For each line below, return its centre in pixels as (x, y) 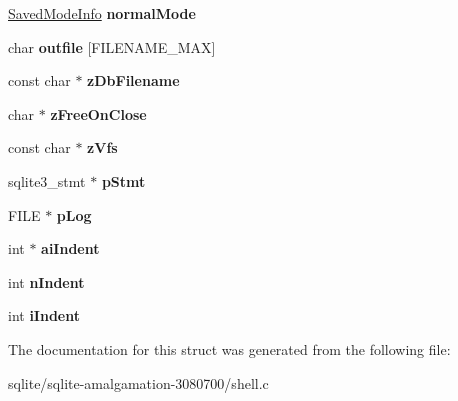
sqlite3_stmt (47, 180)
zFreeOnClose (98, 113)
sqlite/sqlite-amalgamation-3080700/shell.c (138, 382)
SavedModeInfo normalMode (102, 13)
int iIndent (44, 315)
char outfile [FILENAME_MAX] (112, 46)
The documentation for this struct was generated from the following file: (229, 348)
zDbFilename (133, 80)
